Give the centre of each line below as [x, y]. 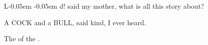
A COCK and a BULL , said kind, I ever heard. [75, 22]
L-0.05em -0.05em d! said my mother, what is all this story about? [104, 6]
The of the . [22, 38]
